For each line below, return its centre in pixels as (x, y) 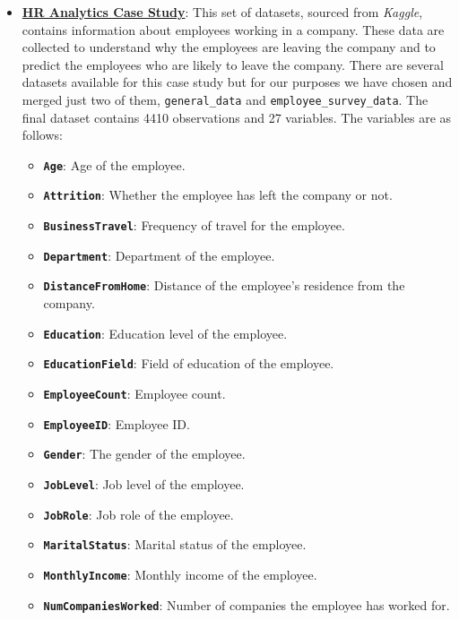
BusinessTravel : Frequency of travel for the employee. (194, 225)
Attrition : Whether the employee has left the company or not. (218, 195)
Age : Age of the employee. (114, 164)
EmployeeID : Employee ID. (117, 423)
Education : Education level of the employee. (165, 333)
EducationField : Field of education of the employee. (189, 363)
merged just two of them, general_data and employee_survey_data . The (225, 99)
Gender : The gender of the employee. (144, 454)
